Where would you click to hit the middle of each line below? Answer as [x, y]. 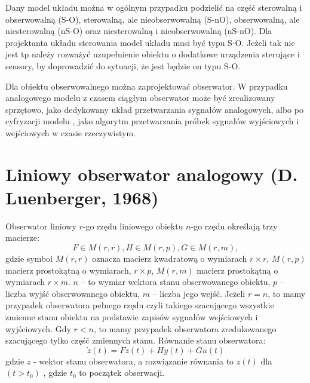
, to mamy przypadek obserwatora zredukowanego [185, 328]
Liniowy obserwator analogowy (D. [152, 174]
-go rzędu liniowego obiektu [133, 226]
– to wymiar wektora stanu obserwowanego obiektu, [176, 282]
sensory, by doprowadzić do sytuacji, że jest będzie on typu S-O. [123, 65]
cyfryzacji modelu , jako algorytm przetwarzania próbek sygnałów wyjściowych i [152, 121]
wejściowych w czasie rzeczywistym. [70, 132]
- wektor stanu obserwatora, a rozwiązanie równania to [133, 361]
